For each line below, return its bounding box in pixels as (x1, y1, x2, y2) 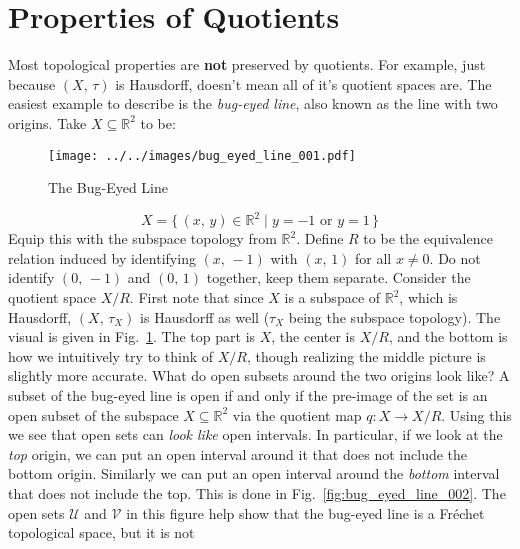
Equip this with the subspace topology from (8, 228, 277, 249)
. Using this (441, 404, 512, 425)
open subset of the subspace (8, 404, 179, 425)
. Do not (429, 247, 481, 268)
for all (355, 247, 392, 268)
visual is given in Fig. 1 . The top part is (8, 326, 256, 347)
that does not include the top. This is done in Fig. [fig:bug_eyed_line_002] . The (8, 482, 506, 503)
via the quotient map (232, 404, 362, 425)
